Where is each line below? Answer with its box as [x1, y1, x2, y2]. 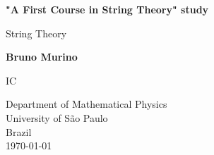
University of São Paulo [6, 110, 108, 125]
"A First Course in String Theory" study [6, 2, 209, 16]
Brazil [6, 124, 32, 139]
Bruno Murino [6, 49, 78, 64]
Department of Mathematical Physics [6, 97, 167, 111]
